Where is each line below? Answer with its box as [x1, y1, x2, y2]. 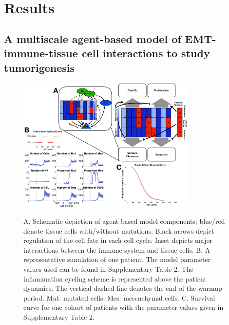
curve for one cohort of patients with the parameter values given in [23, 302, 224, 312]
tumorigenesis [4, 60, 75, 75]
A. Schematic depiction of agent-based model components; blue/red [23, 216, 225, 226]
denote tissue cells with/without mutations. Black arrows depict [23, 225, 214, 236]
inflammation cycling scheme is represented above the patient [23, 273, 207, 283]
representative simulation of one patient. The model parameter [23, 254, 211, 264]
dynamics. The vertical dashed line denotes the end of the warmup [23, 283, 222, 293]
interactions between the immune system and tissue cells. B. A [23, 244, 210, 255]
